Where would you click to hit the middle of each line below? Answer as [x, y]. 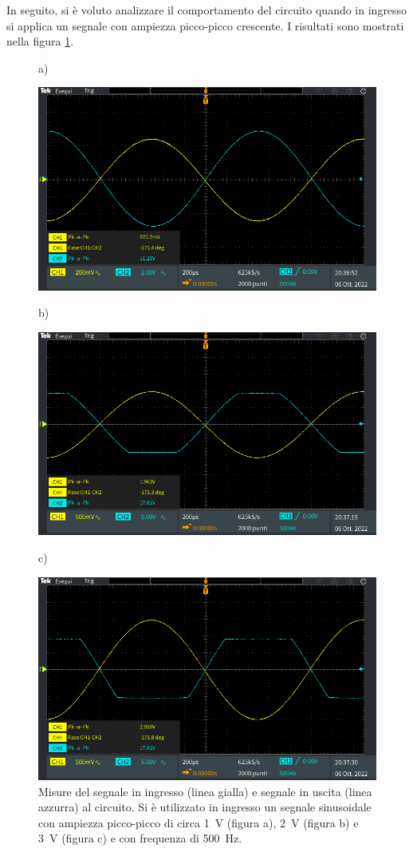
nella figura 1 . [40, 41]
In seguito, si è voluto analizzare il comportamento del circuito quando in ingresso [207, 10]
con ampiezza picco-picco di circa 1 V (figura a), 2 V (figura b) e [199, 822]
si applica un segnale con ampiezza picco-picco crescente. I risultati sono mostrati [205, 25]
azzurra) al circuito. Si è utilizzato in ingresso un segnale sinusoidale [205, 807]
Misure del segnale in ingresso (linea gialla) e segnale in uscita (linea [205, 791]
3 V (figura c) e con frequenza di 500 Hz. [140, 838]
